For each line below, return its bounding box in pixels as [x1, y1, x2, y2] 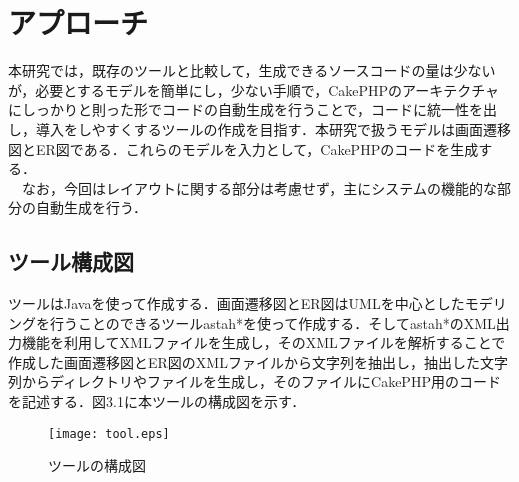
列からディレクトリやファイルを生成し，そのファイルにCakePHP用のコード [8, 371, 501, 392]
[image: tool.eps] [48, 426, 170, 441]
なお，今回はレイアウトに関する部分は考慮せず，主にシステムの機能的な [21, 177, 497, 198]
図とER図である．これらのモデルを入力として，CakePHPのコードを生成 [8, 138, 479, 159]
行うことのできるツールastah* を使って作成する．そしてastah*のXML [49, 312, 496, 333]
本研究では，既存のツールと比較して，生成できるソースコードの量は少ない [8, 60, 496, 81]
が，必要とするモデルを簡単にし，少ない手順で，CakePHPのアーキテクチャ [8, 79, 500, 100]
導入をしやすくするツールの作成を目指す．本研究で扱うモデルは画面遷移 [35, 118, 512, 139]
